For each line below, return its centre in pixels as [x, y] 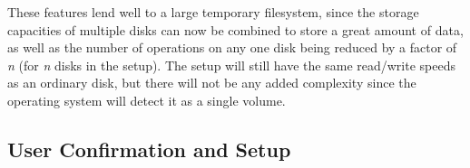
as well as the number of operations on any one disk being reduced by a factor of [232, 47]
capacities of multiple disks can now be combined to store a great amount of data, [235, 29]
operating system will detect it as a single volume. [147, 100]
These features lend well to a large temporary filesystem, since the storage [213, 12]
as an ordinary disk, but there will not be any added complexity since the [212, 83]
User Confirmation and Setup [149, 149]
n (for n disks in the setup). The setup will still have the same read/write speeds [231, 65]
